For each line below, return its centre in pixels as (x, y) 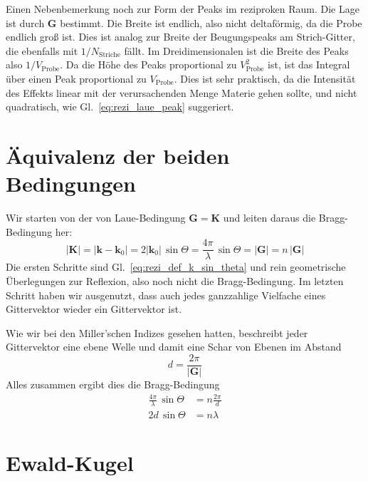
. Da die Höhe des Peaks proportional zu (148, 64)
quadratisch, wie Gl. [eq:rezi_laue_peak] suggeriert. (120, 107)
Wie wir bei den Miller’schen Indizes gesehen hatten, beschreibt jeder (157, 332)
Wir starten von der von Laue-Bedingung (96, 218)
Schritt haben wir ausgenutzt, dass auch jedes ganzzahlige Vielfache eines (166, 295)
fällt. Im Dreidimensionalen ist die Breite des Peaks (236, 50)
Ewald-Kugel (70, 463)
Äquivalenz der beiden (118, 155)
